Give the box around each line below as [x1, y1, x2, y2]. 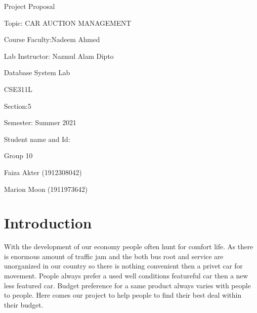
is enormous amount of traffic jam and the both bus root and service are [4, 251, 223, 261]
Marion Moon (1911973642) [4, 183, 88, 194]
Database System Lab [4, 67, 70, 78]
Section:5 [4, 100, 32, 111]
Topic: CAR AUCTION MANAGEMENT [4, 17, 131, 28]
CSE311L [4, 84, 33, 94]
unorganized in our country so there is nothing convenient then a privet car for [4, 261, 243, 271]
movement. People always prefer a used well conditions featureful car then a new [4, 270, 248, 281]
